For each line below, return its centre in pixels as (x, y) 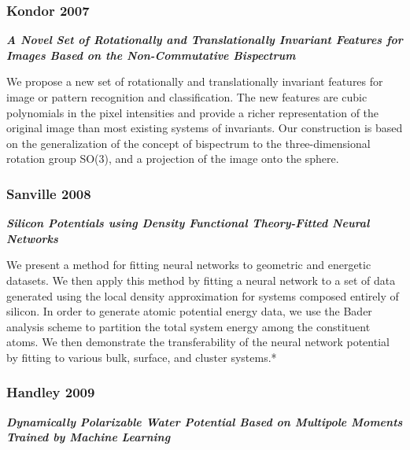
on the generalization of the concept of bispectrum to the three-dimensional (188, 143)
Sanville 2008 (49, 193)
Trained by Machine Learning (89, 437)
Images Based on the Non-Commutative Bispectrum (151, 55)
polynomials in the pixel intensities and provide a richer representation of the (193, 112)
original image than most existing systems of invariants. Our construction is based (205, 128)
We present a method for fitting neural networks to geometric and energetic (189, 265)
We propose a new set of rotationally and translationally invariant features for (195, 81)
